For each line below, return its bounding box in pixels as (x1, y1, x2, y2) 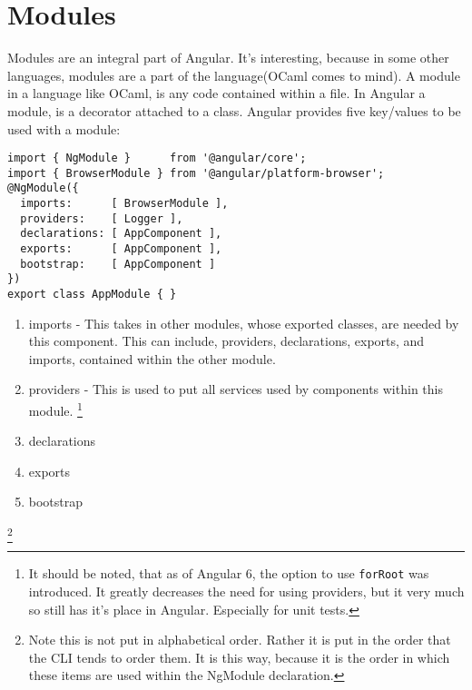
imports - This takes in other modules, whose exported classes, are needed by (28, 313, 459, 332)
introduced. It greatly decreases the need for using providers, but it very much (28, 582, 465, 601)
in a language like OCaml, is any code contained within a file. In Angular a (7, 84, 426, 103)
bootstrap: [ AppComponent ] (20, 257, 216, 271)
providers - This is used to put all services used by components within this (28, 379, 443, 399)
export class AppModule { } (7, 288, 177, 301)
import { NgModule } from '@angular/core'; (7, 152, 307, 165)
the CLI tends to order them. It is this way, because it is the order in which (28, 647, 450, 666)
